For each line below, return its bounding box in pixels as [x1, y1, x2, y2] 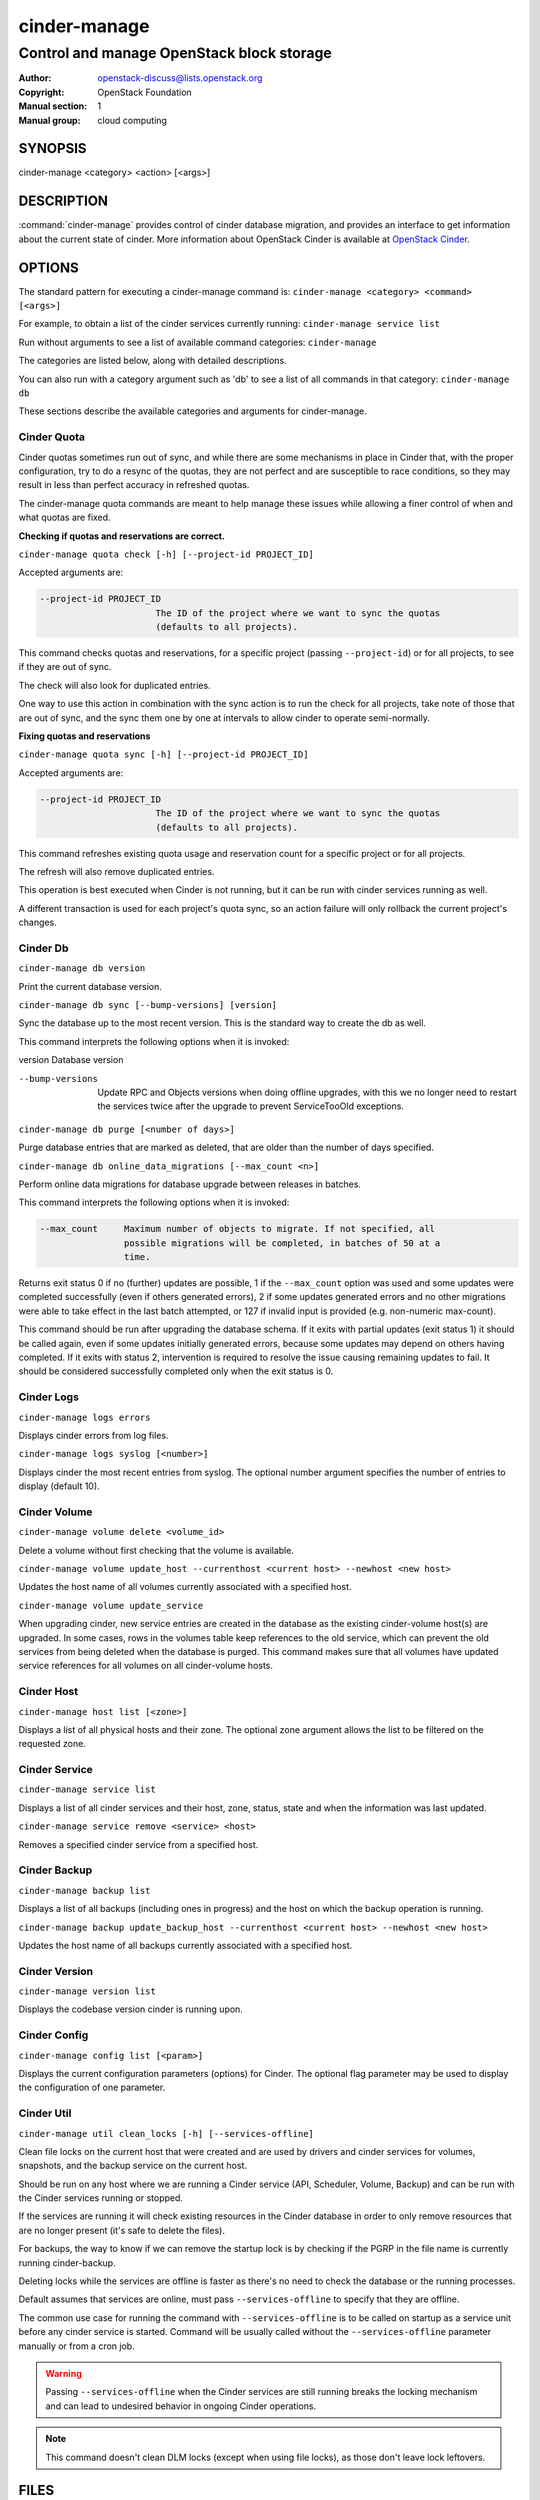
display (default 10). [18, 1480, 100, 1492]
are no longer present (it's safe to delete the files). [18, 2224, 225, 2236]
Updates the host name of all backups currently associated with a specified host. [18, 1939, 353, 1951]
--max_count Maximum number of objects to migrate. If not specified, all [39, 1223, 435, 1235]
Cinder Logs [18, 1390, 80, 1404]
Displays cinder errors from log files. [18, 1429, 169, 1441]
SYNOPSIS [18, 140, 87, 157]
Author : [18, 72, 52, 84]
